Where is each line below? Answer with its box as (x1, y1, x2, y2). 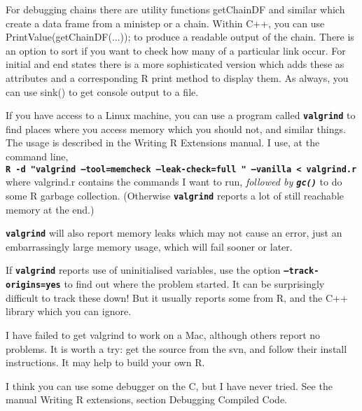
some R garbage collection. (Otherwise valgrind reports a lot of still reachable (6, 188, 344, 202)
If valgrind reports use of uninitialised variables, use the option (6, 263, 281, 277)
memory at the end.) (6, 202, 95, 216)
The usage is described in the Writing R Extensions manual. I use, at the (6, 135, 320, 150)
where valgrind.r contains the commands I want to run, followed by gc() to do (6, 174, 342, 189)
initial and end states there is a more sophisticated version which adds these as (6, 57, 344, 71)
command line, (6, 149, 69, 163)
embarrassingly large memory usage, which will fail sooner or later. (6, 239, 293, 253)
